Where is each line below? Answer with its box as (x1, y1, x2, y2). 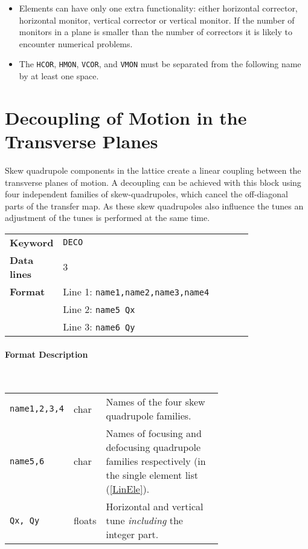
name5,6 (10, 456, 45, 466)
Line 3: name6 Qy (63, 319, 135, 334)
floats (74, 513, 97, 528)
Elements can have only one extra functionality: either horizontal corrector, (19, 2, 298, 14)
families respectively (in (106, 454, 206, 468)
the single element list (106, 468, 199, 482)
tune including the (106, 513, 183, 528)
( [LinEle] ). (106, 482, 150, 496)
